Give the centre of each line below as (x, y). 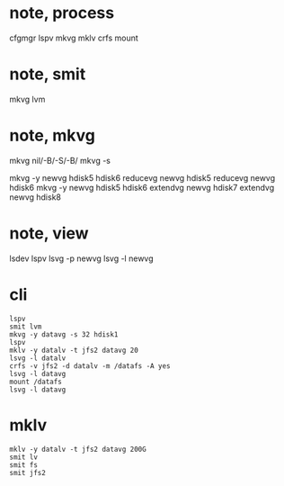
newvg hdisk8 (35, 197)
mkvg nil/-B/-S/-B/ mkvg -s (60, 160)
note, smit (48, 74)
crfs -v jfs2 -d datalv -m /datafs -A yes (90, 366)
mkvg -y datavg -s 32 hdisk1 (64, 334)
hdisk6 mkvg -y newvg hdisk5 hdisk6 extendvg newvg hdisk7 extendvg (142, 187)
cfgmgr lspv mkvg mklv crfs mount (74, 38)
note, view (49, 233)
